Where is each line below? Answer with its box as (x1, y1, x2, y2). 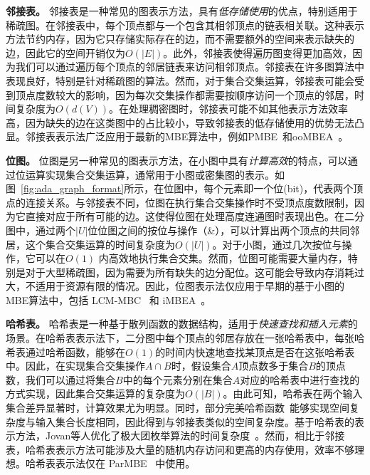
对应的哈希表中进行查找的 (240, 372, 360, 387)
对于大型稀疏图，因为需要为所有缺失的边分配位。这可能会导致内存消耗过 (25, 264, 364, 279)
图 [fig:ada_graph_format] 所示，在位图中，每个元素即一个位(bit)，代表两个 (6, 181, 354, 196)
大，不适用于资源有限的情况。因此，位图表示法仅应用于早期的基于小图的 (6, 278, 344, 293)
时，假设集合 (171, 358, 231, 373)
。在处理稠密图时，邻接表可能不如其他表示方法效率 (109, 101, 349, 116)
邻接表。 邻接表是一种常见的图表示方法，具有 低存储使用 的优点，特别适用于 (6, 4, 358, 18)
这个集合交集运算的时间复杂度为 (25, 236, 175, 251)
